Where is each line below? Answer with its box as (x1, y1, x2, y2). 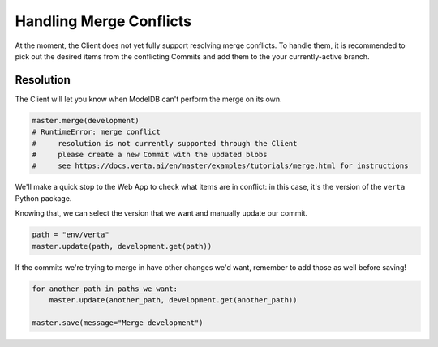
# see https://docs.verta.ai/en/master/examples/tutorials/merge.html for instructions (32, 161, 409, 170)
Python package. (15, 193, 72, 203)
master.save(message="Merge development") (32, 318, 204, 328)
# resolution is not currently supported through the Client (32, 139, 298, 148)
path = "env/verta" (32, 230, 109, 239)
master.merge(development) (32, 116, 140, 125)
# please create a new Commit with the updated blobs (32, 150, 268, 159)
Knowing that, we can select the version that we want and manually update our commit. (15, 208, 308, 218)
